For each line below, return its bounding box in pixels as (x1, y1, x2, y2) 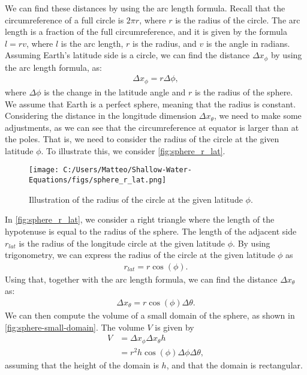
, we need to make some (213, 109, 302, 122)
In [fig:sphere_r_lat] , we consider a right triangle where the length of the (5, 213, 275, 226)
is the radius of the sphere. (194, 85, 293, 98)
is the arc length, (61, 37, 124, 49)
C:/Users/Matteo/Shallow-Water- (63, 166, 192, 175)
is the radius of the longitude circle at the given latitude (19, 236, 225, 249)
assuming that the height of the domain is (5, 358, 159, 371)
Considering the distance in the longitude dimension (5, 109, 197, 122)
